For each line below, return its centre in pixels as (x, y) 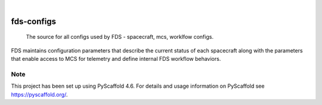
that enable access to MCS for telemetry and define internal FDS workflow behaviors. (116, 59)
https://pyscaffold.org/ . (39, 94)
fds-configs (34, 21)
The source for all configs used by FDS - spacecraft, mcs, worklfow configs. (120, 37)
